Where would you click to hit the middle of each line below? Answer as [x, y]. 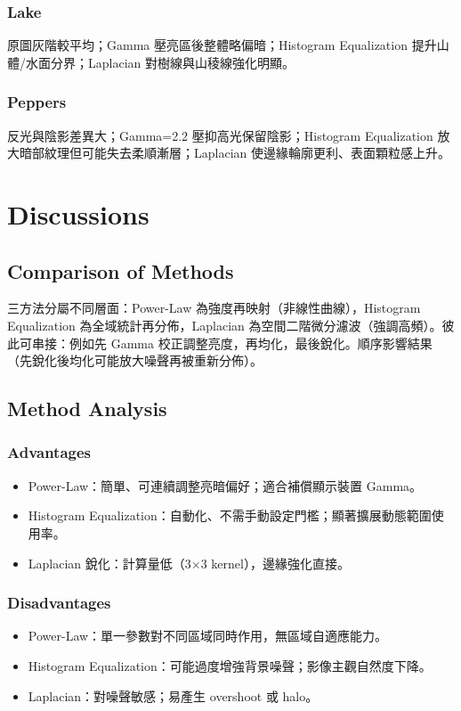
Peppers [37, 102]
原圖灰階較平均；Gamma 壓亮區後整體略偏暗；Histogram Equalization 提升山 [228, 45]
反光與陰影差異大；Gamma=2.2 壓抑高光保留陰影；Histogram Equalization [220, 135]
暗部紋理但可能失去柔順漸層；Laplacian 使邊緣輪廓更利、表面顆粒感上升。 [235, 153]
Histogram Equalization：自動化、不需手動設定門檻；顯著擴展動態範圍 [230, 515]
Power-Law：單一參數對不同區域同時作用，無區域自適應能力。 [208, 636]
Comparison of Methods [121, 270]
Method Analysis [87, 409]
